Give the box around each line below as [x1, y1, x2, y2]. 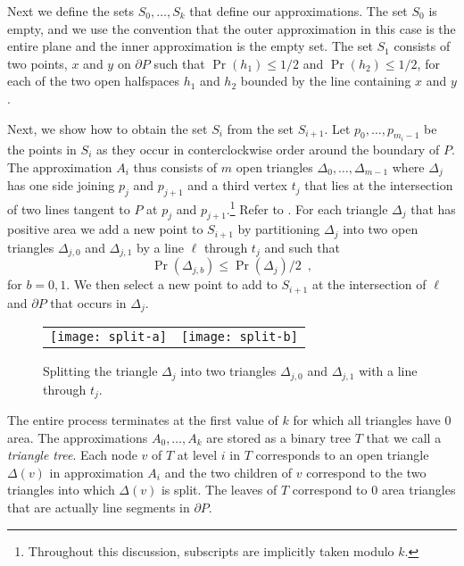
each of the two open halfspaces [7, 71, 180, 90]
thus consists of [133, 157, 218, 176]
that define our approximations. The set [189, 2, 408, 20]
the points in [7, 140, 77, 158]
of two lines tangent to [7, 199, 130, 218]
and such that [264, 237, 340, 256]
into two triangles [180, 362, 277, 380]
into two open [343, 220, 418, 238]
